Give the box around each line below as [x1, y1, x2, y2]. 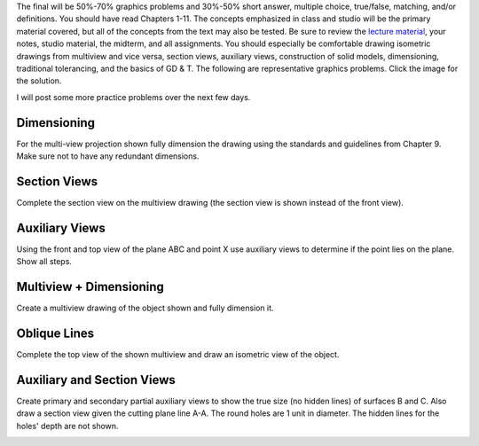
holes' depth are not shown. [16, 420, 119, 431]
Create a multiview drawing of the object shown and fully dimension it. [16, 302, 274, 314]
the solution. [16, 75, 62, 86]
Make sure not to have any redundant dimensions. [16, 151, 200, 161]
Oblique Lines [16, 325, 95, 340]
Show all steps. [16, 256, 73, 267]
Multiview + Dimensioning [16, 279, 164, 294]
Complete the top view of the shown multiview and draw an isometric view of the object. [16, 349, 340, 360]
